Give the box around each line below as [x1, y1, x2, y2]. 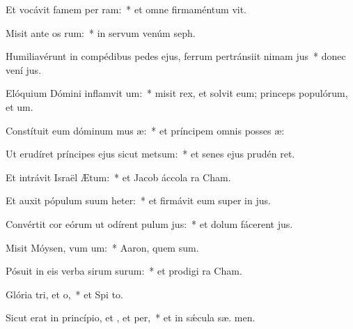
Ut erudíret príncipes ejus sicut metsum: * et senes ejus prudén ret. [6, 146, 295, 161]
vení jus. [6, 62, 42, 77]
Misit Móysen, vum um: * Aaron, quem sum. [6, 240, 199, 254]
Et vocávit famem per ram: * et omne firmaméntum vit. [6, 2, 247, 16]
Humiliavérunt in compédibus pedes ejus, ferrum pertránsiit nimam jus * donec [6, 49, 346, 63]
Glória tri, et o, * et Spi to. [6, 286, 123, 301]
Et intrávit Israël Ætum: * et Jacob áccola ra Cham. [6, 169, 231, 184]
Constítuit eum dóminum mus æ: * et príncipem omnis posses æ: [6, 123, 285, 137]
